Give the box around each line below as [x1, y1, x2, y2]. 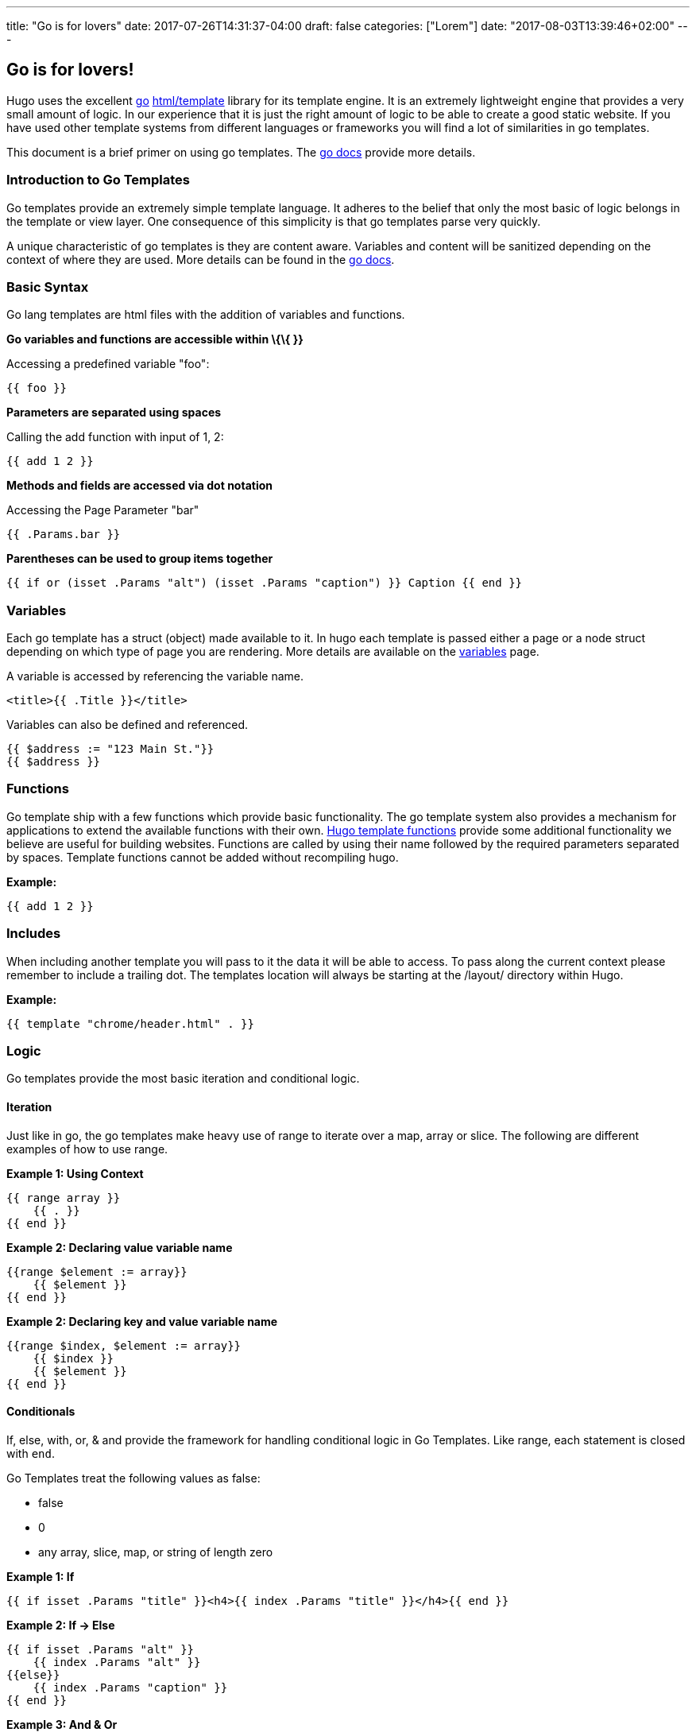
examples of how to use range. [6, 1141, 168, 1156]
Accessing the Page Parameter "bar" [6, 503, 199, 517]
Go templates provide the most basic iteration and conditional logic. [6, 1071, 360, 1086]
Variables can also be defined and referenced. [6, 718, 249, 732]
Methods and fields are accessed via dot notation [6, 479, 273, 493]
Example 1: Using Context [6, 1166, 144, 1180]
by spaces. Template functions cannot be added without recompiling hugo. [6, 850, 399, 864]
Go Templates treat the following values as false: [6, 1471, 261, 1485]
